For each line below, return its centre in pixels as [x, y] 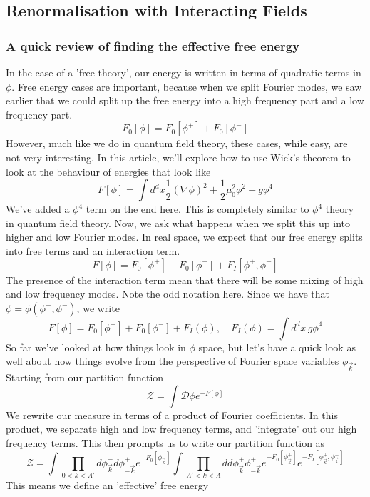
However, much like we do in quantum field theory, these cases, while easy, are [177, 143]
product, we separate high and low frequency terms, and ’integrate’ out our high [181, 429]
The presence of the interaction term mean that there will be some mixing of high [185, 280]
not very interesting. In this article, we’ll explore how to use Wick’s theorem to [178, 157]
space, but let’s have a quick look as [277, 347]
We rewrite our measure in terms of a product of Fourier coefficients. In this [172, 415]
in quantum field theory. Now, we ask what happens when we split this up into [178, 222]
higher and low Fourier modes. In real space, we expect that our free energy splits [184, 237]
